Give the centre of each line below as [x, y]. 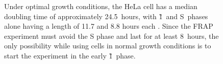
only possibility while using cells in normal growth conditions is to [108, 46]
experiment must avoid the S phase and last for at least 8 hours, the [111, 36]
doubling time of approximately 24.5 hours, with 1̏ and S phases [106, 16]
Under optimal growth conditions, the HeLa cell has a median [101, 6]
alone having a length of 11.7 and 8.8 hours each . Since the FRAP [109, 26]
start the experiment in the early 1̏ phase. [70, 55]
